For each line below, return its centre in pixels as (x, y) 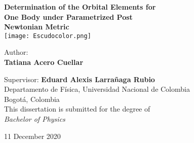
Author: (16, 52)
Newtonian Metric (37, 27)
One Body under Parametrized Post (68, 16)
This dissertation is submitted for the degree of (77, 109)
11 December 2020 (32, 136)
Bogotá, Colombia (32, 99)
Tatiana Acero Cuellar (44, 62)
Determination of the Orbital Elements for (80, 7)
